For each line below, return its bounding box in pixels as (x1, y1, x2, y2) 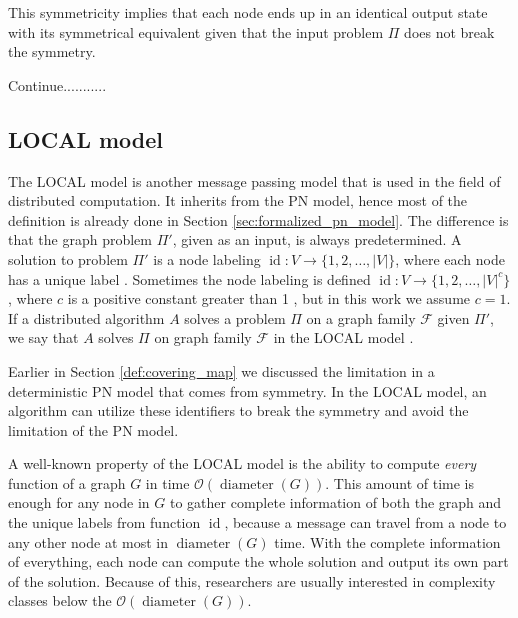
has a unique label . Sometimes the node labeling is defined (8, 268, 371, 289)
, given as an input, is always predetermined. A (172, 229, 462, 250)
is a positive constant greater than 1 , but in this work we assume (67, 288, 471, 309)
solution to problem (8, 248, 128, 269)
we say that (8, 327, 79, 348)
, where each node (395, 248, 505, 269)
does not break (404, 21, 495, 42)
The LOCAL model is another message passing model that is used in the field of (8, 170, 501, 191)
